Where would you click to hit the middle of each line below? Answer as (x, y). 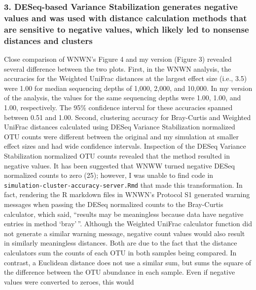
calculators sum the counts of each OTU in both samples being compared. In (120, 252)
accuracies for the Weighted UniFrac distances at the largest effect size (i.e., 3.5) (126, 78)
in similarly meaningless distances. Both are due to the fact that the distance (121, 243)
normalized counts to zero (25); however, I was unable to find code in (109, 175)
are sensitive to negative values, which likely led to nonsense (127, 29)
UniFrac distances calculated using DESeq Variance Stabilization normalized (120, 127)
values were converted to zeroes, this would (69, 281)
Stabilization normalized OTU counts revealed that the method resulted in (117, 155)
